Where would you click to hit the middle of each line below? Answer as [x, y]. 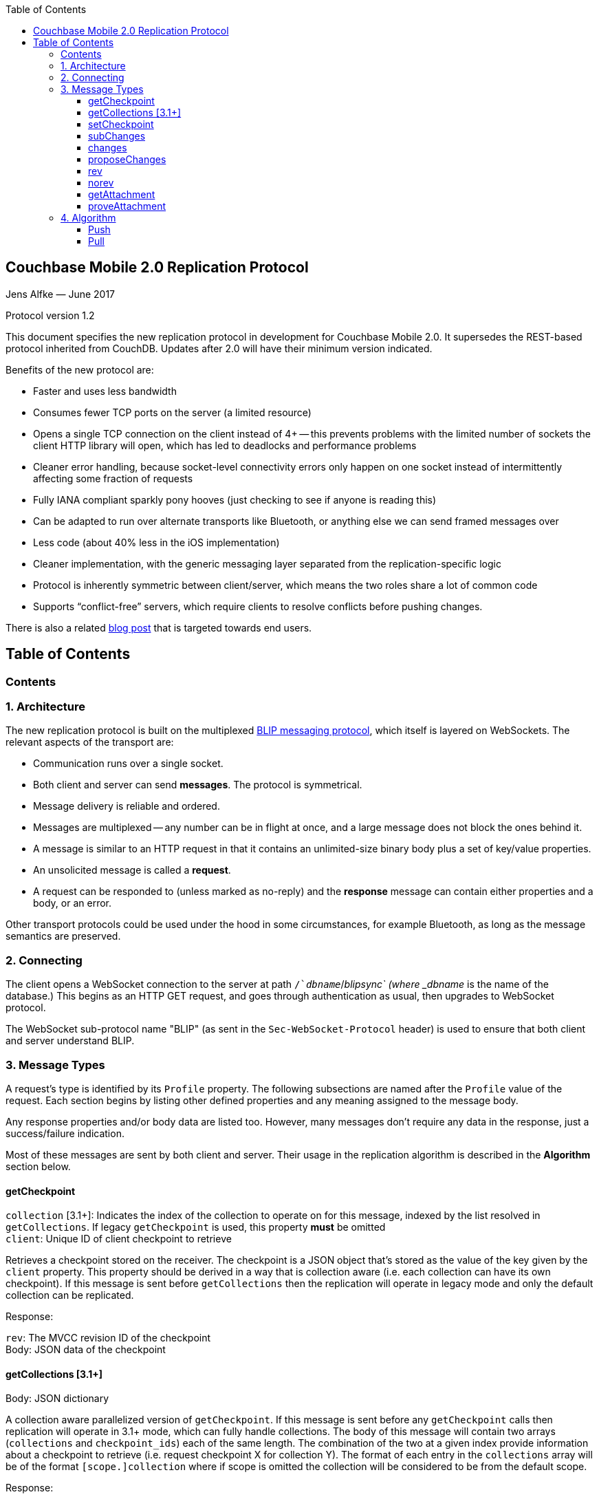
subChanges [117, 136]
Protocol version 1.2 [50, 315]
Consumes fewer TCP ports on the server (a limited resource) [172, 412]
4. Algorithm [88, 218]
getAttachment [122, 194]
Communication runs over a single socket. [128, 764]
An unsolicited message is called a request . [132, 870]
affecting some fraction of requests [113, 478]
